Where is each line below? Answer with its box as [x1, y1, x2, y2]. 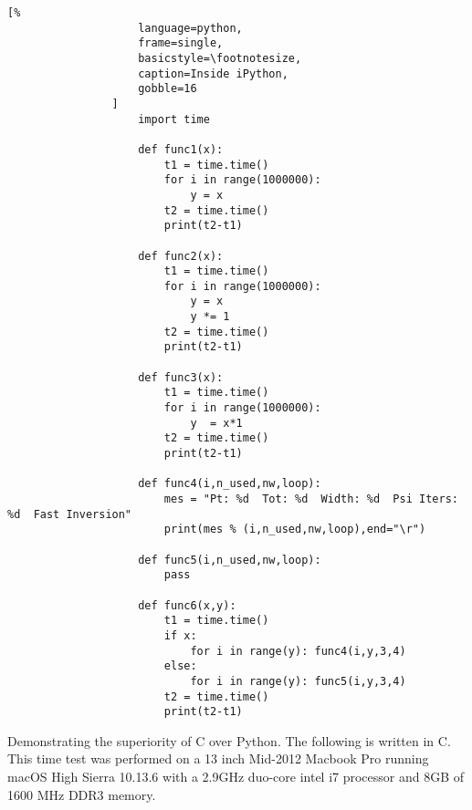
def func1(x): [138, 142, 224, 156]
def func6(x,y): [138, 598, 236, 612]
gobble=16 [138, 82, 197, 96]
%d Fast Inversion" [7, 507, 132, 521]
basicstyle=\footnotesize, [138, 51, 302, 65]
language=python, [138, 21, 243, 35]
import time [138, 112, 210, 126]
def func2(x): [138, 249, 224, 263]
